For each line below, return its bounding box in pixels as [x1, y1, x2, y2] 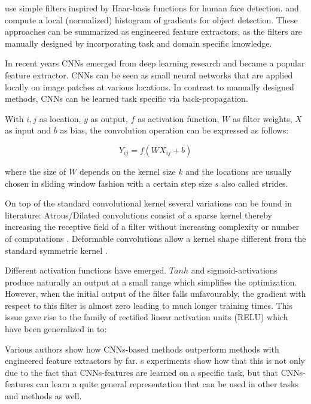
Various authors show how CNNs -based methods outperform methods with [5, 342, 279, 355]
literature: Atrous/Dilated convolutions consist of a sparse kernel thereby [5, 208, 272, 221]
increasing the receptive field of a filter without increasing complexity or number [5, 220, 300, 233]
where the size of [5, 165, 66, 177]
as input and [5, 124, 51, 136]
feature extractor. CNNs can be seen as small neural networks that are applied [5, 68, 293, 81]
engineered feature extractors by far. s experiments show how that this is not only [5, 354, 305, 367]
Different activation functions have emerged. [5, 264, 167, 277]
